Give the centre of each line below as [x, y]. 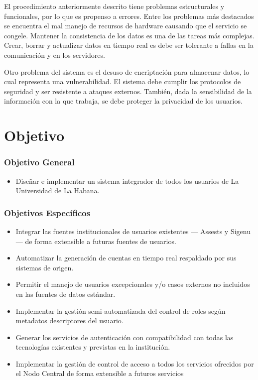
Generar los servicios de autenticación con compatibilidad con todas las [125, 337]
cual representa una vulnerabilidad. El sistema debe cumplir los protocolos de [123, 81]
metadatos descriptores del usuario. [69, 320]
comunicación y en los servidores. [55, 55]
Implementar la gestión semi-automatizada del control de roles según [121, 311]
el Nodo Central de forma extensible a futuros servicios [100, 373]
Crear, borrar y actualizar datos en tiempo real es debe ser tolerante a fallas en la [129, 45]
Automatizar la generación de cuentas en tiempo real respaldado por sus [126, 258]
